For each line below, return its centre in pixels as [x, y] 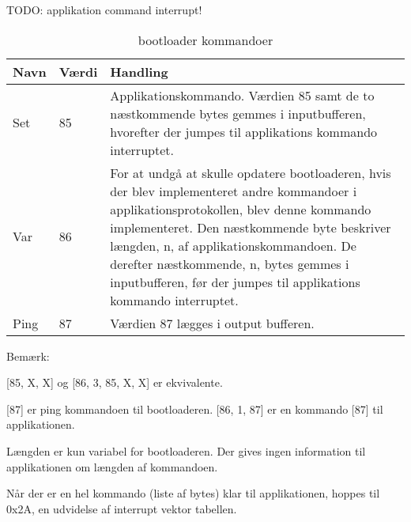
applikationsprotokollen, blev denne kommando [241, 209]
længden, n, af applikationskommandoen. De [233, 245]
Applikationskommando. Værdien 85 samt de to [242, 95]
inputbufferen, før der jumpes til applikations [235, 282]
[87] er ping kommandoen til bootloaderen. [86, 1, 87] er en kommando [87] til [195, 409]
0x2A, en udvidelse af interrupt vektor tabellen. [122, 508]
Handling [139, 71]
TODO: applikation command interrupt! [104, 9]
